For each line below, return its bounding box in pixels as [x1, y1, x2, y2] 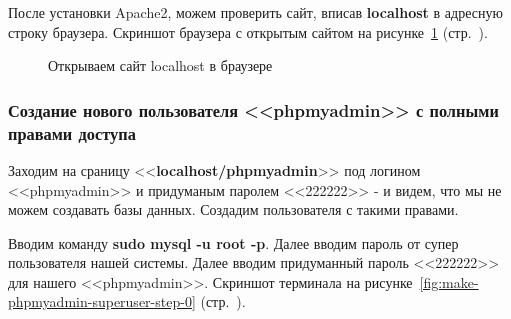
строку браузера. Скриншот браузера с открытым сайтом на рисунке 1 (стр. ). [8, 21, 488, 42]
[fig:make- [419, 271, 479, 292]
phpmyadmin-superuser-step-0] [8, 291, 196, 312]
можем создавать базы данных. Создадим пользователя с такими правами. [8, 199, 459, 220]
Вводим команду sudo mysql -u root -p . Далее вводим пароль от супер [8, 232, 459, 253]
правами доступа [8, 120, 136, 145]
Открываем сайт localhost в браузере [48, 55, 273, 76]
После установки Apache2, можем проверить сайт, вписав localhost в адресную [8, 2, 503, 22]
